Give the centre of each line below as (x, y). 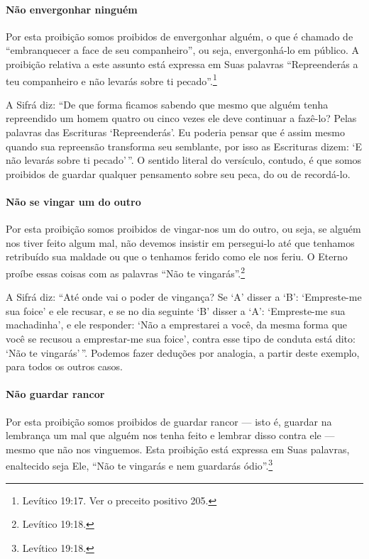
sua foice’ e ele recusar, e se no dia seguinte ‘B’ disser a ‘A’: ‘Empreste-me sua (176, 310)
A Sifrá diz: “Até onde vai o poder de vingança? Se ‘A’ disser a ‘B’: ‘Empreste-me (184, 297)
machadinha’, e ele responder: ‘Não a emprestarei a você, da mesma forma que (177, 325)
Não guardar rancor (55, 394)
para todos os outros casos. (64, 366)
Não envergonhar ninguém (72, 9)
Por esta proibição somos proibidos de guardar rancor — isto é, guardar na (169, 421)
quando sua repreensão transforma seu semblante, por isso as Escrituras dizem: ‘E (184, 146)
